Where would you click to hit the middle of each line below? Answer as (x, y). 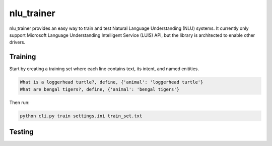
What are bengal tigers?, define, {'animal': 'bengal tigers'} (100, 89)
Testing (21, 132)
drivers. (17, 42)
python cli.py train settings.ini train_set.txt (81, 116)
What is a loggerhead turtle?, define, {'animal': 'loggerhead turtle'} (112, 82)
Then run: (19, 102)
